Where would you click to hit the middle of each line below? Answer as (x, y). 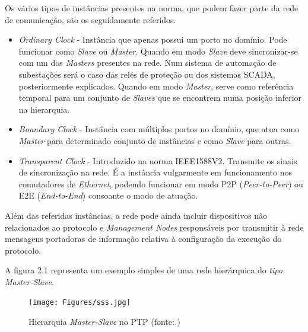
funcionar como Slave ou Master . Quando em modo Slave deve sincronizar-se (158, 51)
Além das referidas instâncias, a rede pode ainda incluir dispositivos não (136, 215)
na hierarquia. (44, 109)
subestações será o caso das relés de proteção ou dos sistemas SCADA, (147, 74)
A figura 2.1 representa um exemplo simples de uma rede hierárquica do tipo (144, 270)
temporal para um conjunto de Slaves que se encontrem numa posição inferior (160, 98)
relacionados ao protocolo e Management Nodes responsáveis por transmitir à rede (154, 227)
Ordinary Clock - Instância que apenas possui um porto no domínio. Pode (153, 39)
